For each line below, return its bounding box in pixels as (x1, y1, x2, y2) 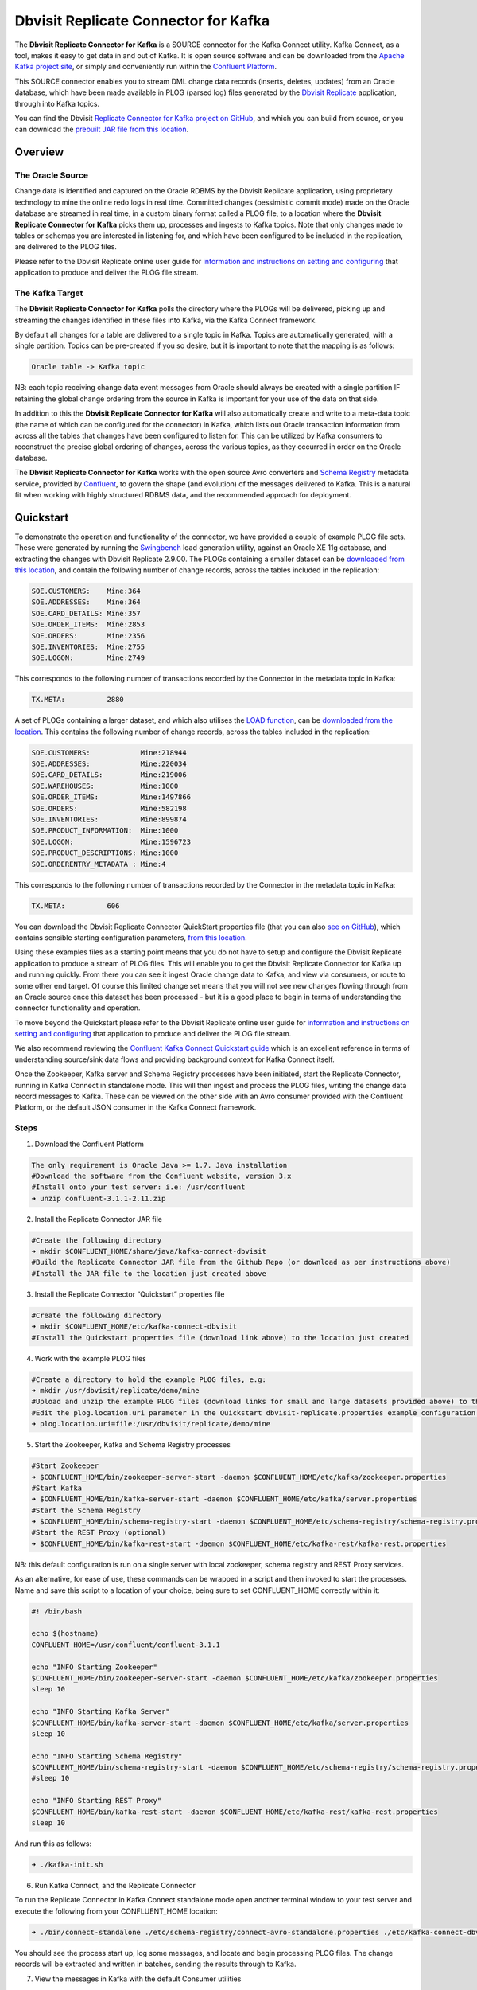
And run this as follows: (14, 1839, 91, 1848)
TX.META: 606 (31, 901, 120, 911)
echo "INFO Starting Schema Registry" (31, 1751, 183, 1761)
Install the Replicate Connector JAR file (34, 1214, 163, 1223)
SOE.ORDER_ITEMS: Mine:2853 (31, 620, 145, 629)
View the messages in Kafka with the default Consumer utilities (34, 1974, 242, 1984)
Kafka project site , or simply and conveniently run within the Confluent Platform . (14, 62, 277, 72)
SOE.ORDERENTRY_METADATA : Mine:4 (31, 860, 166, 868)
